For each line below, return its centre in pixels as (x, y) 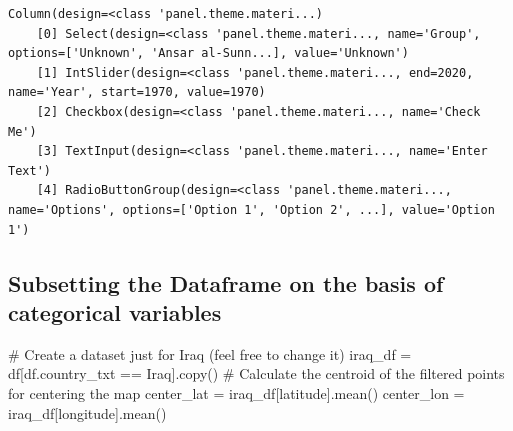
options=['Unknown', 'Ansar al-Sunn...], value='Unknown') (208, 53)
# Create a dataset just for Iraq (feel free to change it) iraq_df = (210, 353)
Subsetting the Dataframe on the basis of (226, 282)
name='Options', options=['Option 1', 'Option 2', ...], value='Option (251, 209)
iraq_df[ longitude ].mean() (87, 412)
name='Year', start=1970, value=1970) (137, 92)
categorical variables (115, 311)
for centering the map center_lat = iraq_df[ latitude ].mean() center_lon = (236, 392)
